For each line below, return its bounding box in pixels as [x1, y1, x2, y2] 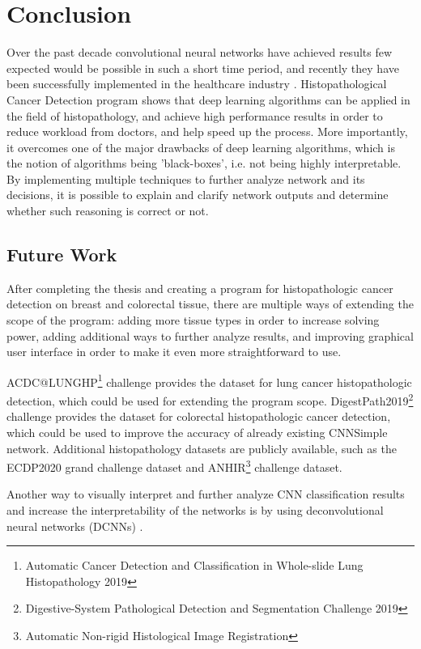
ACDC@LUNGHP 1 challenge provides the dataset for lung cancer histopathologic [6, 371, 412, 390]
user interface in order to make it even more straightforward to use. [6, 343, 342, 360]
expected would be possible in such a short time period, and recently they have [6, 59, 399, 76]
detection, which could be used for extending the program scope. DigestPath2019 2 [6, 390, 414, 409]
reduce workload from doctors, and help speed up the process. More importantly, [6, 123, 408, 140]
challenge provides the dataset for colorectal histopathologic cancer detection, [6, 408, 391, 425]
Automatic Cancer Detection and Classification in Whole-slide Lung [25, 557, 364, 574]
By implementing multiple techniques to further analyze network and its [6, 170, 365, 187]
